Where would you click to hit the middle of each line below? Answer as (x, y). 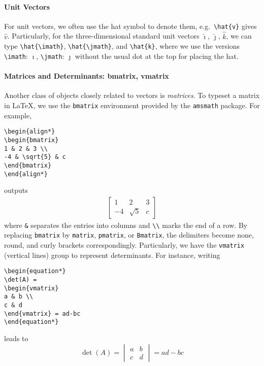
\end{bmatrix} (28, 165)
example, (18, 115)
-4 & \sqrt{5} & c (35, 157)
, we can (239, 36)
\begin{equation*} (35, 271)
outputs (16, 190)
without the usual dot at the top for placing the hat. (157, 56)
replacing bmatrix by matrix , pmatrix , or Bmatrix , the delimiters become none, (129, 235)
